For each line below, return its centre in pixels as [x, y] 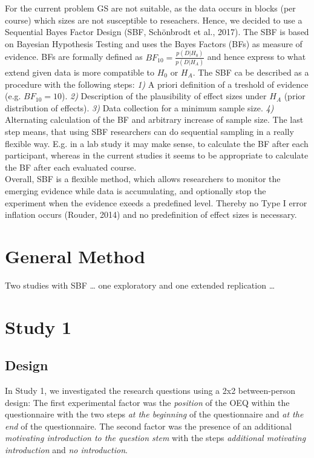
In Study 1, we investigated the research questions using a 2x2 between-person [150, 391]
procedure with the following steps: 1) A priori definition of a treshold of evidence [157, 84]
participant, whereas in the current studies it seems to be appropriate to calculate [157, 155]
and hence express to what [257, 57]
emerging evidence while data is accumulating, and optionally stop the [136, 190]
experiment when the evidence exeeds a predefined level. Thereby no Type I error [156, 202]
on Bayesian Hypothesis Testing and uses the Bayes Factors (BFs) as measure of [154, 43]
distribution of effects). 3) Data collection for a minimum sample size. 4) [139, 107]
